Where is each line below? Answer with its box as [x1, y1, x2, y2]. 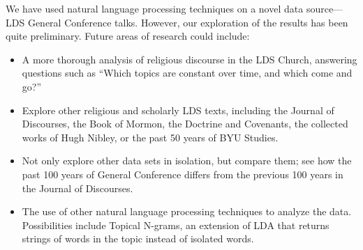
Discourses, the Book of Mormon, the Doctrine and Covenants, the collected [22, 116, 348, 131]
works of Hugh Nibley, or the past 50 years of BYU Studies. [22, 130, 279, 144]
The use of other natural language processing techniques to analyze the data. [22, 204, 352, 219]
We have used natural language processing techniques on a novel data [6, 1, 304, 15]
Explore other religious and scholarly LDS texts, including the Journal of [22, 102, 334, 117]
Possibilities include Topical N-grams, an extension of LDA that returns [22, 217, 329, 232]
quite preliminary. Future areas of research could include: [6, 29, 250, 43]
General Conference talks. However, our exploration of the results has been [27, 15, 348, 29]
